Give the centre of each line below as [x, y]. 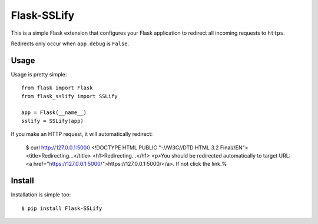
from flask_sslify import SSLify [69, 96]
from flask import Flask [57, 88]
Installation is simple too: [41, 195]
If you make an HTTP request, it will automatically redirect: [82, 134]
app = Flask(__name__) [54, 113]
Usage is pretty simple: [39, 74]
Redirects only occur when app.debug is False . [70, 44]
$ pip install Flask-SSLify [62, 208]
